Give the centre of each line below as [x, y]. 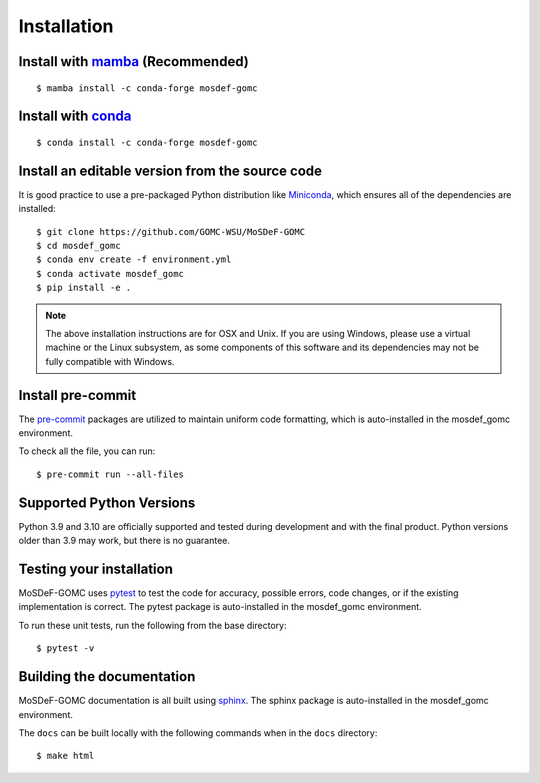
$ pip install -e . [84, 288]
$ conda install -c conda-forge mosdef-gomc [147, 142]
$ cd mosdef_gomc [78, 246]
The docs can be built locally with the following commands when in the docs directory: [198, 732]
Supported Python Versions [107, 502]
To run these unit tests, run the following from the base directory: [152, 625]
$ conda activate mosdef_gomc [110, 273]
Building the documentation [107, 676]
